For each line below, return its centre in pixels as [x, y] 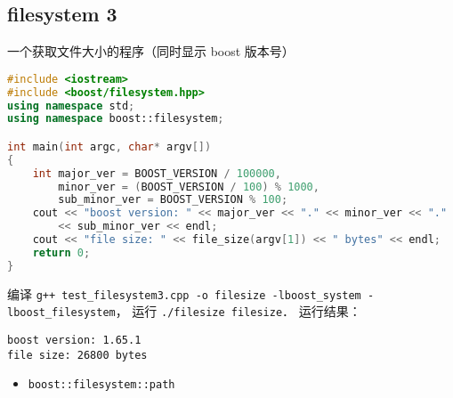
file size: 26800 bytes [77, 355]
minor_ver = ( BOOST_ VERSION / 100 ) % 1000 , [189, 187]
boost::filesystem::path [101, 385]
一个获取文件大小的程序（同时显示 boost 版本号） [151, 51]
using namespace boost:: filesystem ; [116, 119]
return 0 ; [61, 252]
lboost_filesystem [61, 313]
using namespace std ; [71, 106]
